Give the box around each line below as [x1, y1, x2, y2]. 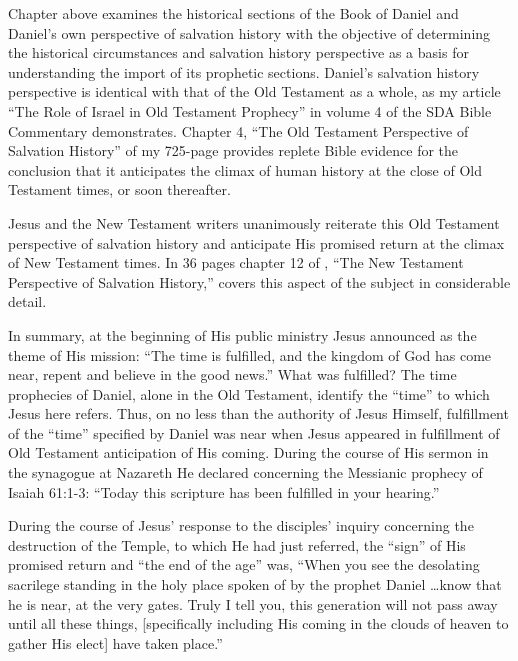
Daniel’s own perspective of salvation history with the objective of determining [8, 22, 491, 43]
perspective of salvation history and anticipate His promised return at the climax [8, 232, 505, 253]
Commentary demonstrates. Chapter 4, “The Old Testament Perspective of [8, 120, 469, 141]
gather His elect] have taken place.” [8, 632, 223, 653]
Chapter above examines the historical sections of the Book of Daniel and [8, 3, 459, 23]
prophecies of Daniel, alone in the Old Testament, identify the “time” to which [8, 383, 490, 404]
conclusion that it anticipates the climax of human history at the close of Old [8, 159, 483, 180]
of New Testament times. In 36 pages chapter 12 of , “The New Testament [8, 252, 464, 273]
